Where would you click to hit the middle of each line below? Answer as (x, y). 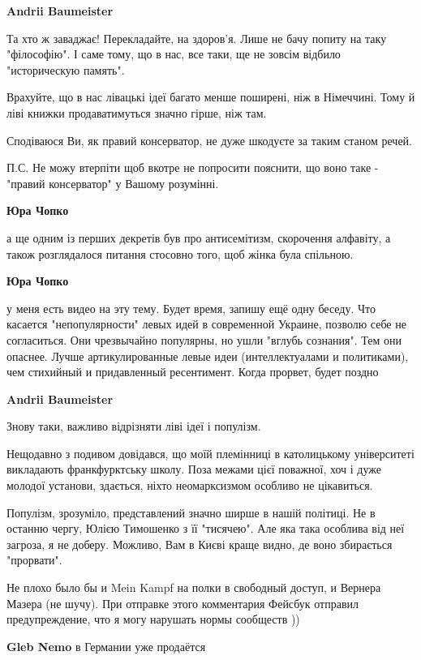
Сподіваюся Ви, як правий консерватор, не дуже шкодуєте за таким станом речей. (210, 140)
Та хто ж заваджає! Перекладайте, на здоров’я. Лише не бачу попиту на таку (197, 38)
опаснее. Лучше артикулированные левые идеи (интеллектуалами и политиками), (208, 356)
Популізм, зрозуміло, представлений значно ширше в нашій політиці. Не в (191, 512)
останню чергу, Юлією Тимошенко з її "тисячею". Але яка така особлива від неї (206, 528)
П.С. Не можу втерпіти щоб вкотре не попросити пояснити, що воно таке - (193, 167)
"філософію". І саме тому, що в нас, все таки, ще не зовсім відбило (174, 54)
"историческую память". (66, 69)
